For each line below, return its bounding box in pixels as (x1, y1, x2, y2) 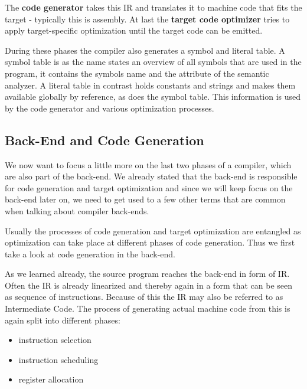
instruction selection (18, 334, 92, 346)
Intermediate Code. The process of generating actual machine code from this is (5, 302, 290, 315)
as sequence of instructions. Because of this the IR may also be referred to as (5, 290, 283, 303)
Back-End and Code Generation (5, 130, 204, 149)
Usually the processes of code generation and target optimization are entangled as (5, 224, 301, 237)
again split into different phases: (5, 313, 120, 326)
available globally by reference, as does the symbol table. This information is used (5, 90, 301, 103)
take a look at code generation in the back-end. (5, 247, 175, 260)
